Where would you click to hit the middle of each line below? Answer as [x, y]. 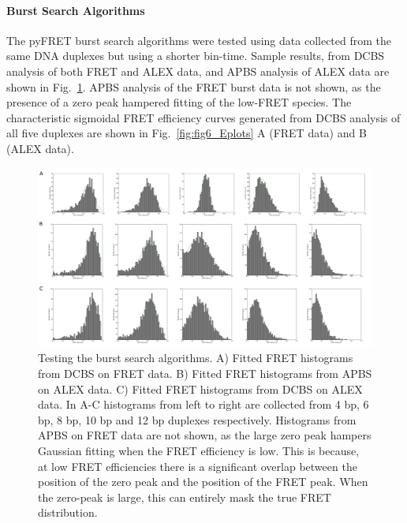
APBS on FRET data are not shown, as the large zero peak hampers [205, 435]
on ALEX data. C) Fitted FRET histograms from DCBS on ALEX [200, 389]
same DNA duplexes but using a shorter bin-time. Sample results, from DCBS [196, 56]
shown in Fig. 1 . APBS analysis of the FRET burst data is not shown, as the [194, 86]
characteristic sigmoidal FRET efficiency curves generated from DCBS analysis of [203, 117]
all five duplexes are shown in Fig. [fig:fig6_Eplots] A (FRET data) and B [187, 133]
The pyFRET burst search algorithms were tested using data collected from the [199, 40]
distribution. [68, 512]
